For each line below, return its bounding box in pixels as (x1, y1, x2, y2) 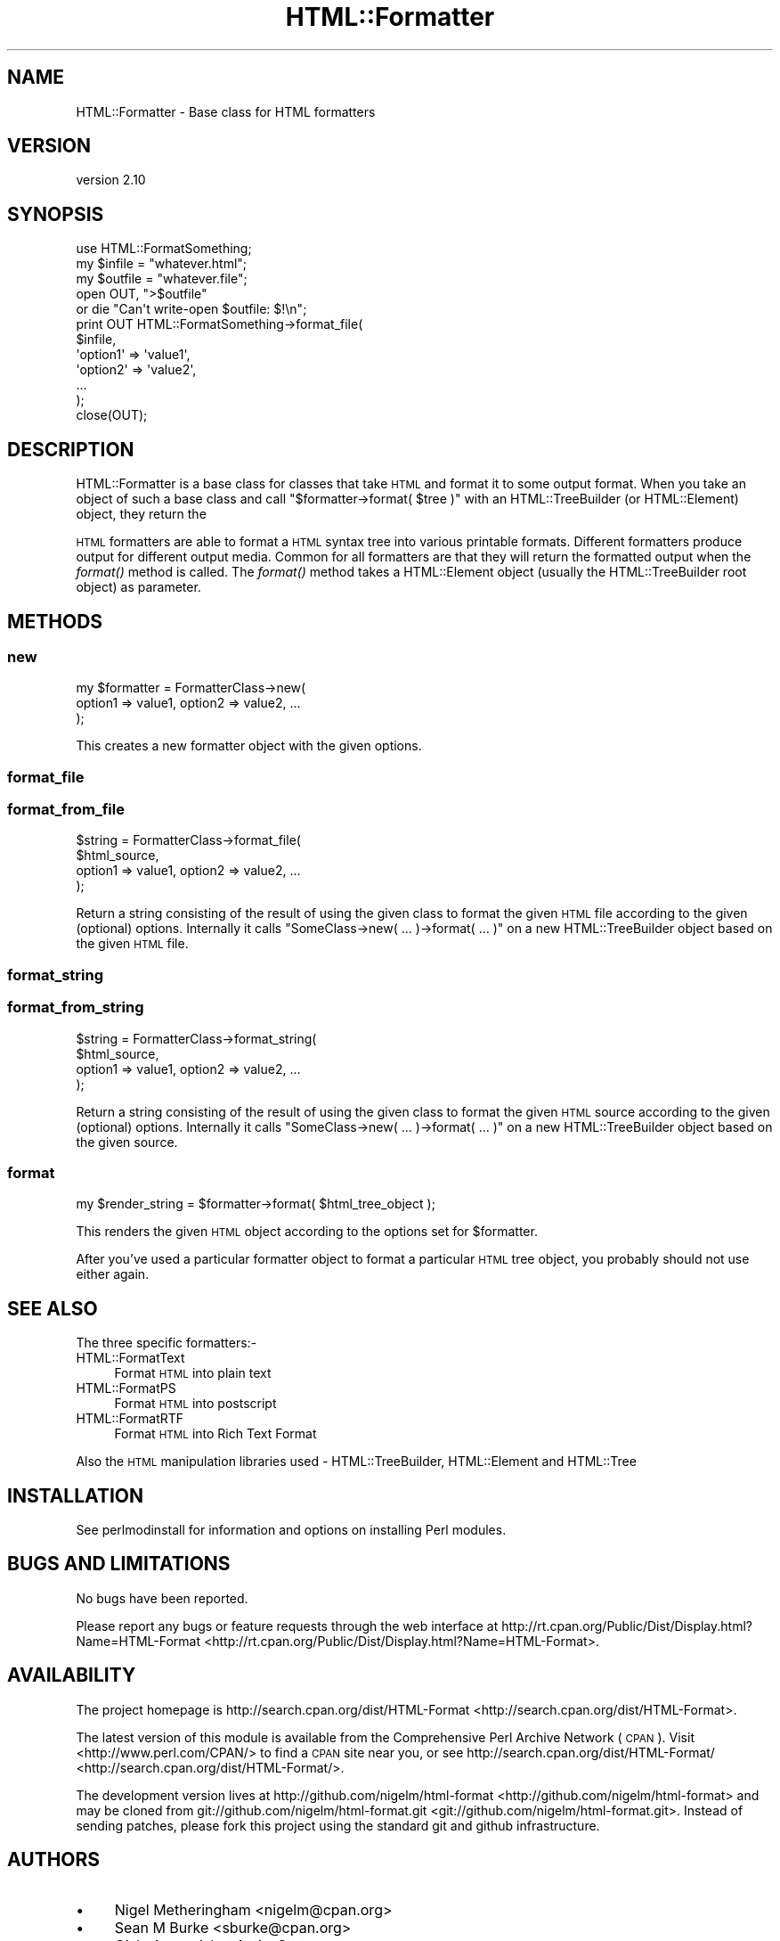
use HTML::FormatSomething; (76, 241, 252, 257)
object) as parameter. (76, 579, 201, 595)
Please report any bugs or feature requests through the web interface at (76, 1617, 499, 1634)
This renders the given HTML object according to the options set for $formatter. (76, 1224, 538, 1240)
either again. (76, 1266, 150, 1282)
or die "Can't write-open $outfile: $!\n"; (76, 301, 307, 317)
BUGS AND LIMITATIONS (7, 1552, 231, 1576)
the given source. (76, 1134, 178, 1150)
